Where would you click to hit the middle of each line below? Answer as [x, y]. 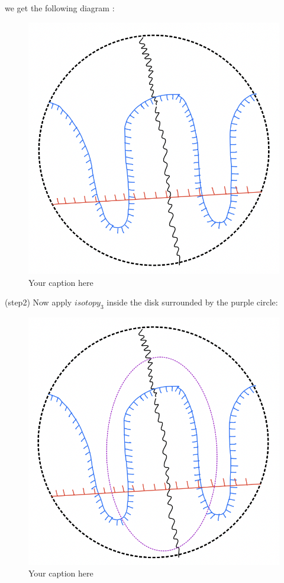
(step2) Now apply [38, 302]
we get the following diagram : [60, 8]
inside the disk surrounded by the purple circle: [192, 302]
